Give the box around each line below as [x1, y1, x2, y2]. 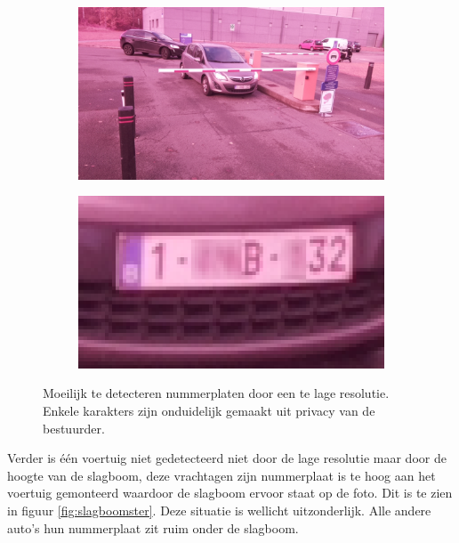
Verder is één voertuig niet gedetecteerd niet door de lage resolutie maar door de [7, 449, 447, 467]
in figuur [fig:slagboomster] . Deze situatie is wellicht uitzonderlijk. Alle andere [7, 501, 431, 520]
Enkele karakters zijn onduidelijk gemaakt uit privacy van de [43, 401, 375, 420]
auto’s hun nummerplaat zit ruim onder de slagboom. [7, 518, 299, 537]
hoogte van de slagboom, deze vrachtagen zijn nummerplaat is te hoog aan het [7, 466, 436, 484]
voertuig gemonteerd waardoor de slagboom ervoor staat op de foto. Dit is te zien [7, 483, 453, 502]
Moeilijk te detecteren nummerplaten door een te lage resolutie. [43, 384, 390, 402]
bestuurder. [43, 418, 105, 437]
